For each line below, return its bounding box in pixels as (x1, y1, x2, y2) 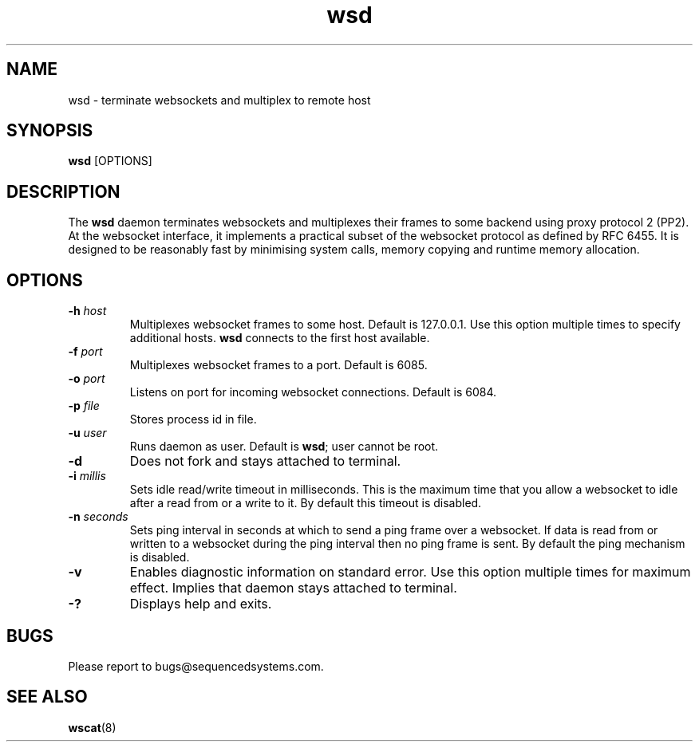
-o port (68, 372, 105, 386)
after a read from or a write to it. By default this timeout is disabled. (129, 496, 482, 510)
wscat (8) (68, 720, 116, 734)
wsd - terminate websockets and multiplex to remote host (68, 93, 371, 107)
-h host (68, 304, 107, 318)
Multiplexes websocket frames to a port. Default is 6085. (129, 358, 428, 372)
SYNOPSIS (6, 120, 93, 141)
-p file (68, 399, 100, 413)
